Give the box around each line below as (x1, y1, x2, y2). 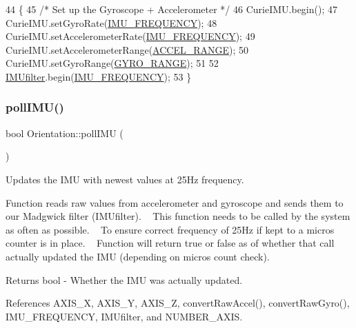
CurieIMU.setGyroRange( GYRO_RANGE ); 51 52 (6, 56, 219, 70)
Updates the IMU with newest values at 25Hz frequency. (6, 172, 244, 186)
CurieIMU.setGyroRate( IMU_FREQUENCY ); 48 (6, 15, 217, 30)
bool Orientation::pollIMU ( (6, 125, 123, 140)
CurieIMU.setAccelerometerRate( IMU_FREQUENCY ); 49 (6, 29, 255, 43)
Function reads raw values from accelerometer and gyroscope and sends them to (6, 195, 344, 209)
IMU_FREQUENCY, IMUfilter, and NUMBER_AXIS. (6, 309, 243, 323)
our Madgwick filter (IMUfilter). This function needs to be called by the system (6, 209, 350, 223)
